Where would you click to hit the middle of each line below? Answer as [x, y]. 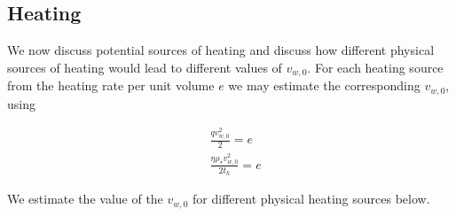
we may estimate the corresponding [324, 85]
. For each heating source [375, 67]
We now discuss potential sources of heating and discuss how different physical [221, 50]
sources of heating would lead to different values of [145, 67]
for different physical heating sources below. [311, 199]
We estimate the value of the [85, 199]
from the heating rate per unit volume [111, 85]
